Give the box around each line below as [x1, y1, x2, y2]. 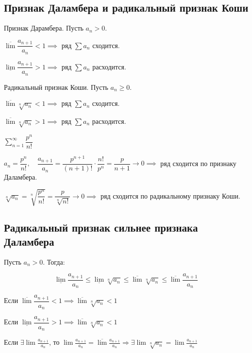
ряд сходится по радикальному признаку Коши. [100, 190, 240, 201]
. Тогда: [43, 256, 65, 267]
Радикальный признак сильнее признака [4, 219, 198, 235]
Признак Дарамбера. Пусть [4, 23, 84, 33]
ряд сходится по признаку [160, 158, 236, 168]
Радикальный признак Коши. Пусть [4, 82, 108, 92]
